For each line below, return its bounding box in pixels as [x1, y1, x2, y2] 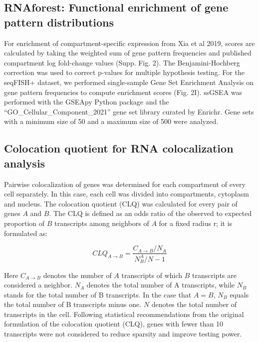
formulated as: [4, 227, 48, 238]
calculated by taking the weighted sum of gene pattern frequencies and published [4, 47, 252, 58]
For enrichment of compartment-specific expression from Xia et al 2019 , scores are [4, 37, 255, 48]
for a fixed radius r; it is [159, 217, 233, 228]
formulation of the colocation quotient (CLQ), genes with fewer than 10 [4, 318, 224, 329]
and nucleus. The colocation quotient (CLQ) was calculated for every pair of [4, 198, 238, 208]
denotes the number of [43, 269, 112, 280]
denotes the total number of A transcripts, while [86, 279, 235, 290]
